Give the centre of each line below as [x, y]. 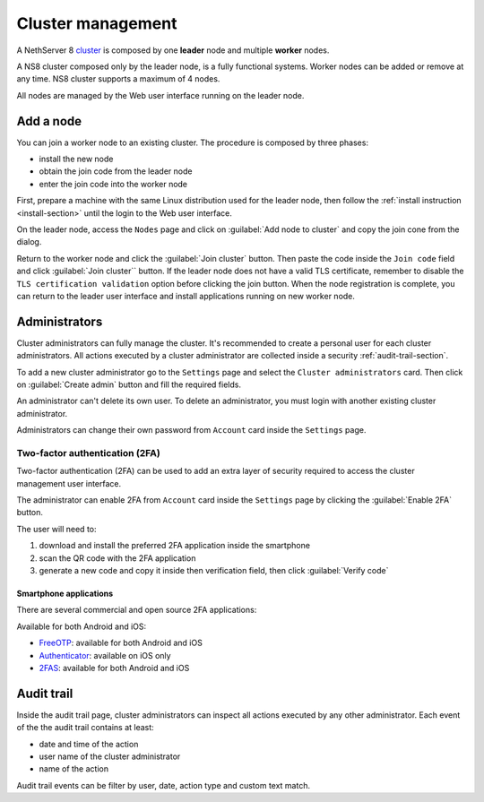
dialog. [29, 242]
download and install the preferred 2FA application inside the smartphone [175, 546]
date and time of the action [89, 744]
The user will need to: [56, 529]
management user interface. [69, 483]
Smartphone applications [65, 594]
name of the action [74, 769]
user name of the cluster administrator [110, 756]
